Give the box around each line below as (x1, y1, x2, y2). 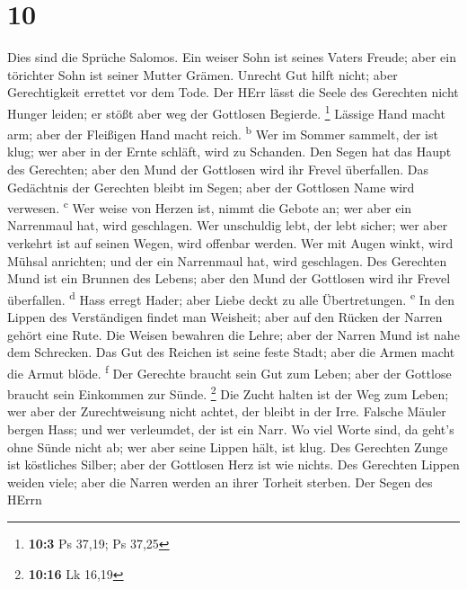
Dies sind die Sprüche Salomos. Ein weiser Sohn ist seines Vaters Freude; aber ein (7, 48, 456, 67)
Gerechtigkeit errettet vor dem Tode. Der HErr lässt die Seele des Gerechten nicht (7, 83, 459, 102)
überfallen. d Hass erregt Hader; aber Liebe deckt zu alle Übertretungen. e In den (7, 287, 455, 308)
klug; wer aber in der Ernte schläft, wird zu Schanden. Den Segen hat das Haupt (7, 142, 452, 161)
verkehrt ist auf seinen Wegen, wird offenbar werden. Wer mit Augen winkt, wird (7, 234, 454, 253)
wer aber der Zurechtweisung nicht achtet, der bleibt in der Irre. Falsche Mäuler (7, 402, 446, 421)
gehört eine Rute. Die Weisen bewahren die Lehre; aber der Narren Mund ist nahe (7, 325, 460, 344)
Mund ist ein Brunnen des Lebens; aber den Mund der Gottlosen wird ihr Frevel (7, 269, 451, 288)
